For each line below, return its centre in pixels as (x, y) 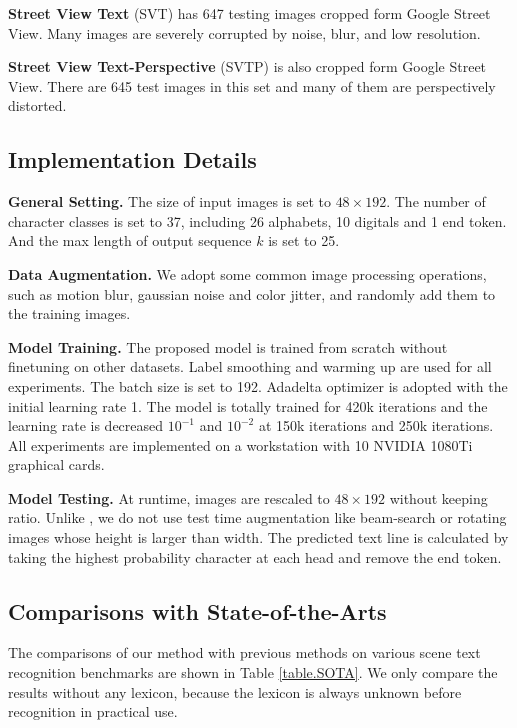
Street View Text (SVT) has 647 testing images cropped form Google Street (249, 13)
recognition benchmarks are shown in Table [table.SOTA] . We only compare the (253, 672)
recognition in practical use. (93, 711)
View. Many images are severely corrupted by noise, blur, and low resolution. (244, 32)
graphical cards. (56, 464)
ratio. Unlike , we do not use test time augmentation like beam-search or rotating (257, 517)
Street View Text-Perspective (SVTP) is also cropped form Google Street (247, 66)
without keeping (438, 497)
